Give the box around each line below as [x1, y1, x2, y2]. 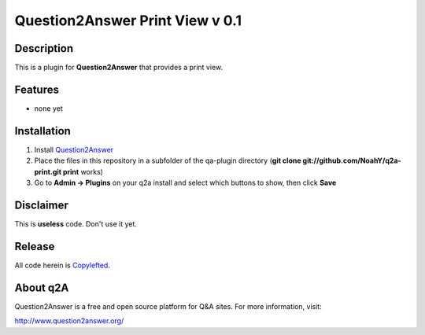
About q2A [14, 281, 69, 294]
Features [14, 83, 59, 96]
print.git [34, 167, 62, 176]
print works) [62, 167, 104, 176]
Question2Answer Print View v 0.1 [14, 12, 242, 29]
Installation [14, 124, 71, 138]
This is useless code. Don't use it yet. [14, 219, 138, 228]
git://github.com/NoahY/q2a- [302, 156, 401, 165]
